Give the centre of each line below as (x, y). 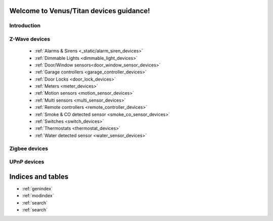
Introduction (25, 26)
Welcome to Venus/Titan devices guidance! (80, 11)
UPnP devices (27, 162)
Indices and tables (39, 176)
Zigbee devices (29, 149)
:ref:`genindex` (37, 188)
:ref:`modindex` (38, 196)
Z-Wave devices (30, 39)
